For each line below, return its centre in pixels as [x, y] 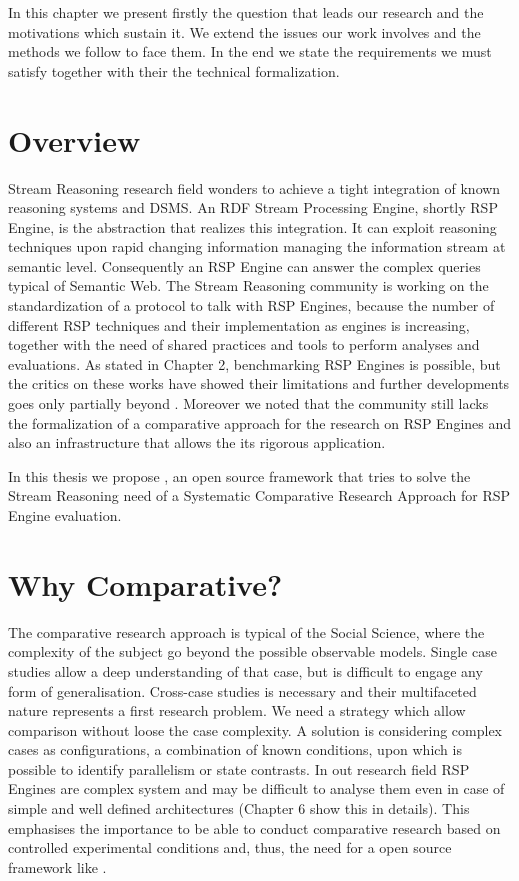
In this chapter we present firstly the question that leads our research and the [246, 12]
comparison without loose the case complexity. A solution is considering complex [255, 729]
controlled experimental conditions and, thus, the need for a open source [230, 847]
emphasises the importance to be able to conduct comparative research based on [254, 827]
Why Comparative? [145, 583]
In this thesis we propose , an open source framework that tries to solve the [239, 475]
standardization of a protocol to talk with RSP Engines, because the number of [251, 305]
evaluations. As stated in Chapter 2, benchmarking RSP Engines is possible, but [254, 363]
